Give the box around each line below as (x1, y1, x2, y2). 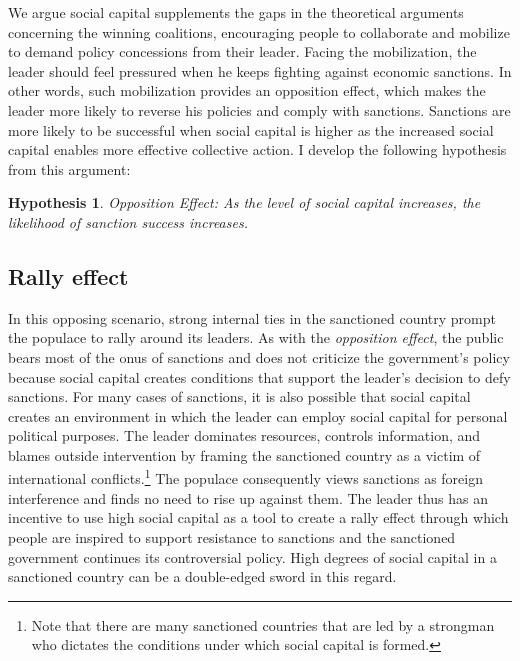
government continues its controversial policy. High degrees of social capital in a (8, 546, 497, 567)
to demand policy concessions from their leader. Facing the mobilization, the (8, 41, 477, 62)
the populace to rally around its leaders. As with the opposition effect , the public (8, 327, 504, 348)
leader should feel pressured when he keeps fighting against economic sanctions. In (8, 60, 512, 81)
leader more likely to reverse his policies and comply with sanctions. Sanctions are (8, 99, 511, 120)
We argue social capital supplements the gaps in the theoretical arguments (8, 2, 464, 22)
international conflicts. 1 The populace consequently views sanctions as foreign (8, 465, 483, 489)
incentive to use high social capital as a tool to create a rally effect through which (8, 507, 509, 528)
